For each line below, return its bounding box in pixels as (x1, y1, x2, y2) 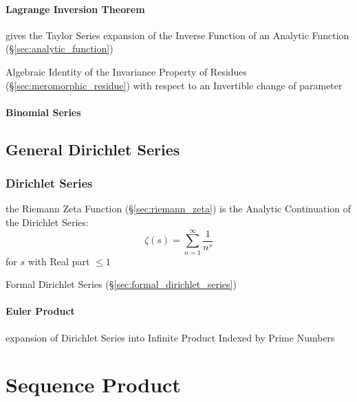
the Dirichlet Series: (6, 214, 89, 229)
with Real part (28, 254, 90, 268)
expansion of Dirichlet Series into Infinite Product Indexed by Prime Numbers (6, 330, 335, 344)
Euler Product (6, 304, 75, 318)
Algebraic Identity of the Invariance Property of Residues (6, 64, 248, 78)
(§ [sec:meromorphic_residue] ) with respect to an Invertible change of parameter (6, 78, 343, 92)
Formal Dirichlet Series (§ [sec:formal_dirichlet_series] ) (6, 277, 237, 291)
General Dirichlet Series (6, 138, 180, 159)
